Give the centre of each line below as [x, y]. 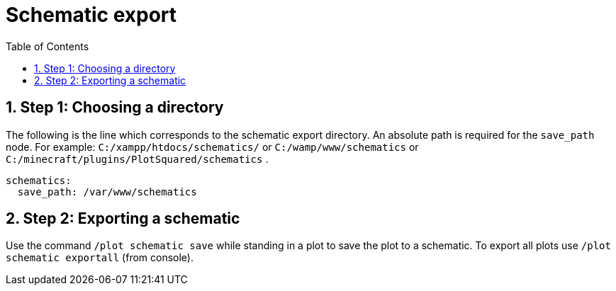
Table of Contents [47, 46]
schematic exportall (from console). [100, 258]
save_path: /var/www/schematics [107, 192]
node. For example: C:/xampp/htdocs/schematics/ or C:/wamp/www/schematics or [212, 147]
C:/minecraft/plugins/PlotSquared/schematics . [137, 159]
